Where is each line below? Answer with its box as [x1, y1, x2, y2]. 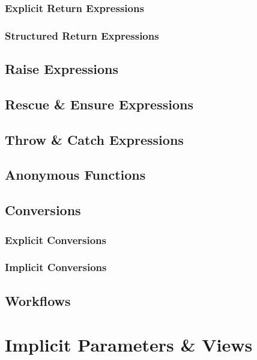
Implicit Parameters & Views [5, 332, 253, 357]
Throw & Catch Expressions [5, 130, 184, 148]
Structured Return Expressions [5, 28, 159, 43]
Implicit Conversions [5, 260, 107, 275]
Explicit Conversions [5, 232, 106, 247]
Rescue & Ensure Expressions [5, 94, 193, 113]
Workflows [5, 291, 71, 310]
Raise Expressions [5, 59, 119, 78]
